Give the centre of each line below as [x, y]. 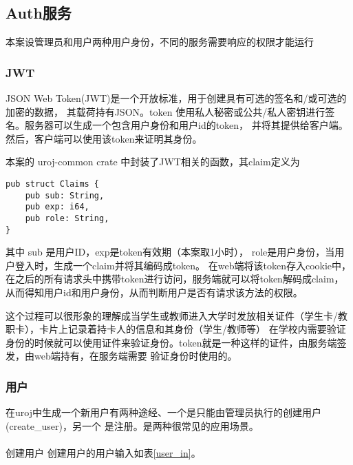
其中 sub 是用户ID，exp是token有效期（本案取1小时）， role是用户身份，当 [170, 252]
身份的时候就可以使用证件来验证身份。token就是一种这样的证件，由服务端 [171, 342]
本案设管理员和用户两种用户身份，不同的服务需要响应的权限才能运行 [160, 42]
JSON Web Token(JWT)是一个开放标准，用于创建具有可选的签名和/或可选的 [176, 98]
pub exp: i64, [57, 207]
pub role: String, [67, 218]
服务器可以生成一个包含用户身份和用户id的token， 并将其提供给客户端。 [186, 125]
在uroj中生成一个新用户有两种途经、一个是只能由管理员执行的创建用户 [163, 412]
